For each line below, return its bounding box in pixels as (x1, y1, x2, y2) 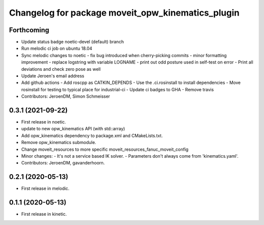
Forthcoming (9, 26, 49, 34)
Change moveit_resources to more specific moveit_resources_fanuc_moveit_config (21, 146, 189, 152)
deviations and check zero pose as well (21, 66, 101, 72)
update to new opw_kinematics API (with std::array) (21, 126, 125, 132)
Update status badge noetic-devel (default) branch (21, 39, 124, 45)
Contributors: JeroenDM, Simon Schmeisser (21, 93, 110, 100)
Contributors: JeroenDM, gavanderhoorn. (21, 160, 105, 166)
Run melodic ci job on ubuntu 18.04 (21, 45, 92, 51)
